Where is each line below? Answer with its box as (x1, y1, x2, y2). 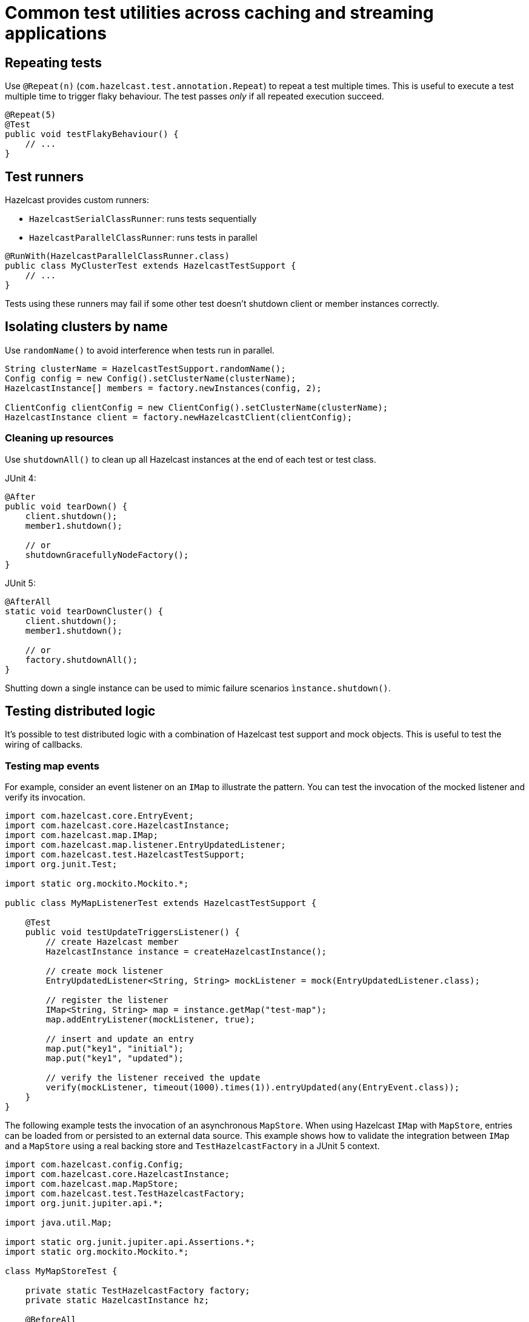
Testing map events (5, 759, 99, 772)
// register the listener (45, 995, 168, 1005)
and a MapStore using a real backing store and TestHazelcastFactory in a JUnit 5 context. (5, 1141, 380, 1152)
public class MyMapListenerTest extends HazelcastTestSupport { (5, 898, 317, 908)
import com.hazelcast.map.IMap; (5, 830, 158, 841)
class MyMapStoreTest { (5, 1266, 118, 1277)
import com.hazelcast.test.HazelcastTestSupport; (5, 850, 245, 860)
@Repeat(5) (5, 110, 56, 120)
